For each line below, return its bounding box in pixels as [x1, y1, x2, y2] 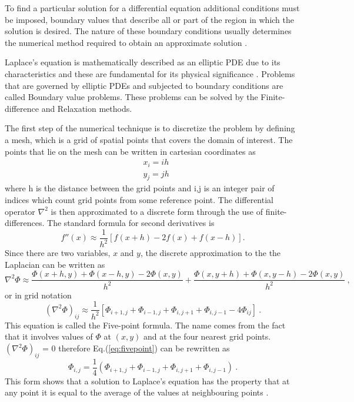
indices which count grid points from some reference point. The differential [5, 194, 273, 206]
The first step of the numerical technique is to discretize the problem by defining [5, 122, 295, 134]
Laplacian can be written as [5, 258, 105, 270]
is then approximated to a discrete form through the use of [51, 205, 263, 217]
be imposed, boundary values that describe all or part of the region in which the [5, 13, 295, 25]
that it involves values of [5, 330, 93, 343]
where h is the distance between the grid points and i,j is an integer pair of [5, 182, 275, 194]
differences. [5, 217, 45, 229]
